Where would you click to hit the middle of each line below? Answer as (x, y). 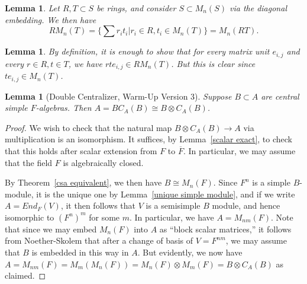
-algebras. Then (64, 108)
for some (104, 217)
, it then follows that (98, 205)
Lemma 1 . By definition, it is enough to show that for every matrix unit (137, 51)
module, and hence (246, 205)
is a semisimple (173, 205)
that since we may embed (51, 229)
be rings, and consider (136, 8)
